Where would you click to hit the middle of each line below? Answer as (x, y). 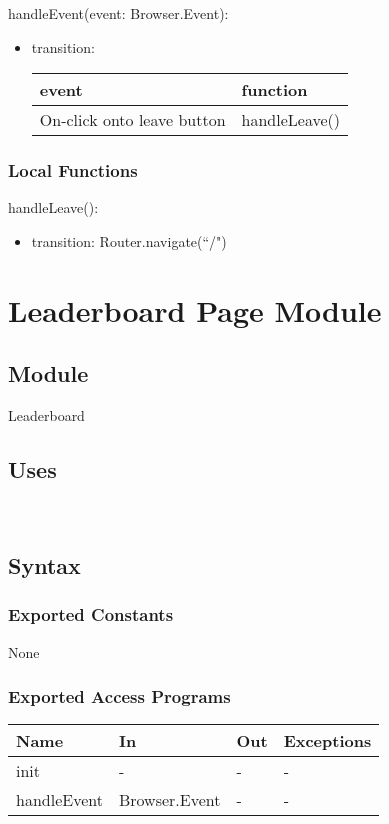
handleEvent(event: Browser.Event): (118, 13)
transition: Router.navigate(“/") (129, 241)
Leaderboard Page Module (195, 309)
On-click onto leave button (132, 120)
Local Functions (73, 170)
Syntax (44, 564)
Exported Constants (91, 614)
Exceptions (327, 741)
